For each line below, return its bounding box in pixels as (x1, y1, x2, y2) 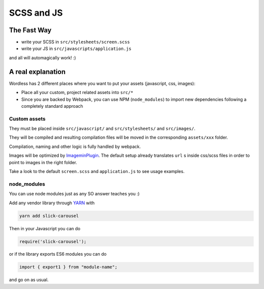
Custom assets (9, 115, 46, 122)
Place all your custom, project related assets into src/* (21, 90, 133, 96)
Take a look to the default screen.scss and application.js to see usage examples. (9, 169, 185, 174)
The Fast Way (9, 26, 52, 34)
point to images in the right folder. (9, 159, 77, 165)
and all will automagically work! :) (9, 54, 76, 61)
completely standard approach (21, 103, 83, 109)
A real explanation (9, 68, 66, 76)
